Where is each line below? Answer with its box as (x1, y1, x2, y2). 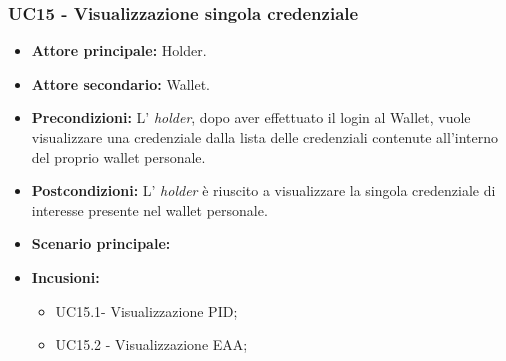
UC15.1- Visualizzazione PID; (55, 300, 238, 321)
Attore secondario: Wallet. (31, 73, 210, 94)
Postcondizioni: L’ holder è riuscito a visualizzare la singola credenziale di (31, 180, 496, 201)
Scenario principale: (31, 233, 171, 254)
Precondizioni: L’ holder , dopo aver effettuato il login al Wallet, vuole (31, 107, 471, 128)
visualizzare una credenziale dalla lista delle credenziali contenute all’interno (31, 127, 498, 147)
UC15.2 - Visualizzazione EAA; (55, 334, 248, 355)
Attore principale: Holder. (31, 40, 207, 61)
